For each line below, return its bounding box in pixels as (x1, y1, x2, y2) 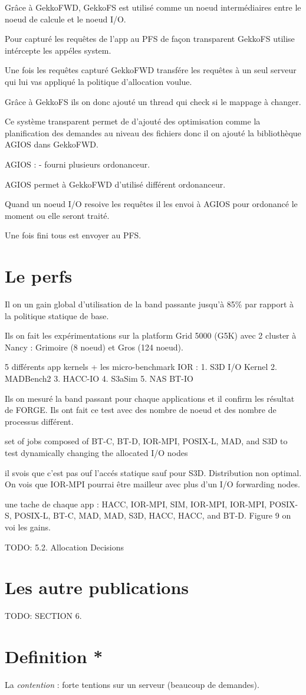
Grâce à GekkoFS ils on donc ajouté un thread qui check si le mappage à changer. (5, 95, 301, 107)
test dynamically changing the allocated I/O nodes (5, 446, 188, 458)
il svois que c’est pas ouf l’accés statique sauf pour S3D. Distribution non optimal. (5, 466, 302, 478)
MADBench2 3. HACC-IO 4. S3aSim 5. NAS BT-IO (5, 372, 193, 384)
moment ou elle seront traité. (5, 209, 110, 221)
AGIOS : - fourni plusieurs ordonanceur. (5, 158, 150, 170)
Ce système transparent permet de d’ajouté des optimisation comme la (5, 115, 261, 127)
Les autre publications (5, 575, 189, 599)
